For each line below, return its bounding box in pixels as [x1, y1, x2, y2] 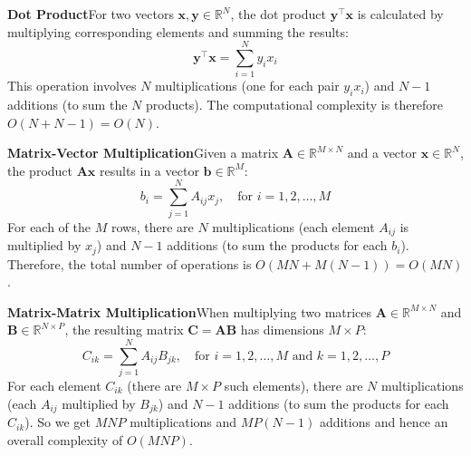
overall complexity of [7, 430, 123, 449]
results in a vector [100, 160, 199, 179]
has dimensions [240, 320, 324, 339]
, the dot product [230, 5, 326, 23]
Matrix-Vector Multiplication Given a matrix [7, 143, 279, 162]
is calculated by [357, 5, 444, 23]
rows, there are [111, 217, 194, 236]
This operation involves [7, 76, 137, 95]
